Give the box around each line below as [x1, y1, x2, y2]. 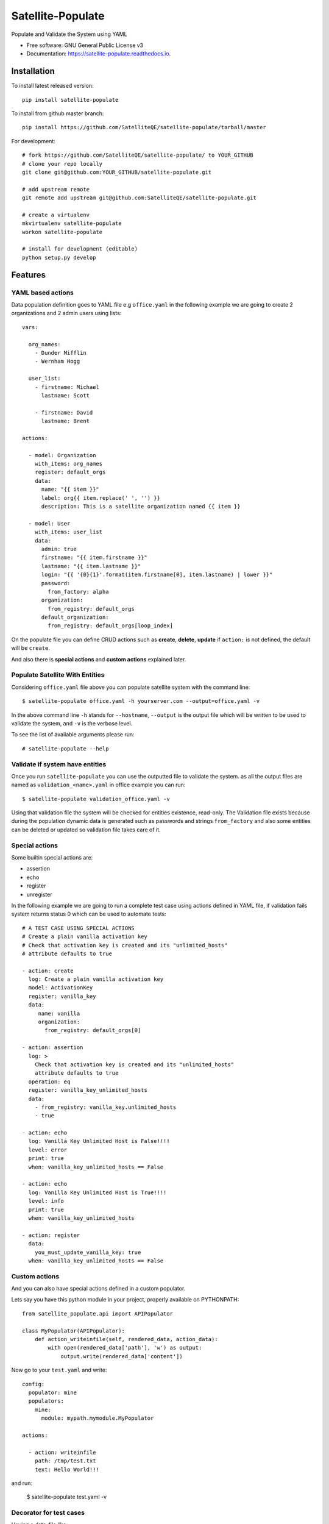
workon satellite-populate [22, 229, 103, 235]
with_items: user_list [34, 529, 103, 536]
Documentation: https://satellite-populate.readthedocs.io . [26, 50, 171, 57]
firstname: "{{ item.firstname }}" [41, 554, 147, 561]
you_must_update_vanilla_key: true [34, 1248, 141, 1256]
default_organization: [41, 614, 109, 621]
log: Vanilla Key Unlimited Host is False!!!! [28, 1138, 170, 1145]
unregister [26, 891, 52, 898]
